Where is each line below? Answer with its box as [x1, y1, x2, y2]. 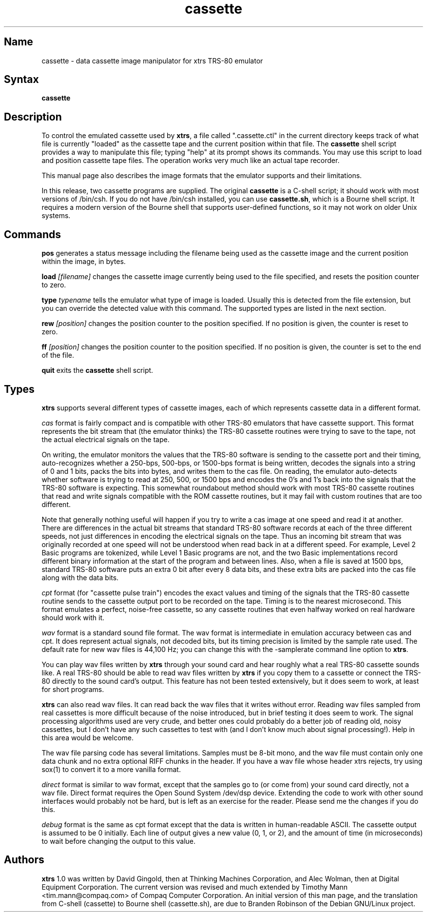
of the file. [41, 351, 75, 360]
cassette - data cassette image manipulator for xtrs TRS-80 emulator [41, 56, 263, 65]
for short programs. [41, 685, 104, 693]
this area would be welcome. [41, 733, 134, 742]
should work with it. [41, 613, 104, 622]
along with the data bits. [41, 573, 119, 582]
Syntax [4, 73, 39, 86]
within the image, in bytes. [41, 257, 126, 266]
